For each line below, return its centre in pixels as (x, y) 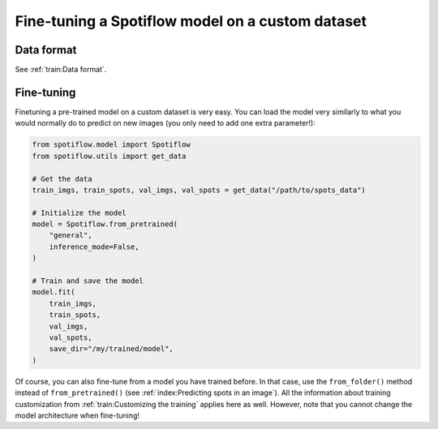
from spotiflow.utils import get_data (109, 156)
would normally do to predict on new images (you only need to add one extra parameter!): (165, 123)
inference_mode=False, (94, 247)
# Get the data (62, 179)
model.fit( (54, 292)
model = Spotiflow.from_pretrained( (105, 224)
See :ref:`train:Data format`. (61, 70)
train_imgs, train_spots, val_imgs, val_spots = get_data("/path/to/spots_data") (199, 190)
